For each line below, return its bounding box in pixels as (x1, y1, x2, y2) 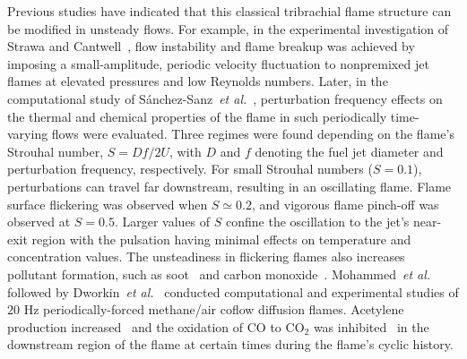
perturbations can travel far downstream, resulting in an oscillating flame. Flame (7, 176, 452, 195)
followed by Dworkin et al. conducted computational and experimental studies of (7, 282, 459, 301)
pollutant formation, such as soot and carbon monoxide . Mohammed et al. (7, 264, 431, 283)
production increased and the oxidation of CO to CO (7, 317, 305, 336)
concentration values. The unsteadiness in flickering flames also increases (7, 247, 405, 266)
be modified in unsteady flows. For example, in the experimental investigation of (7, 19, 449, 38)
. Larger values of (114, 212, 211, 231)
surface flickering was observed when (7, 194, 208, 213)
